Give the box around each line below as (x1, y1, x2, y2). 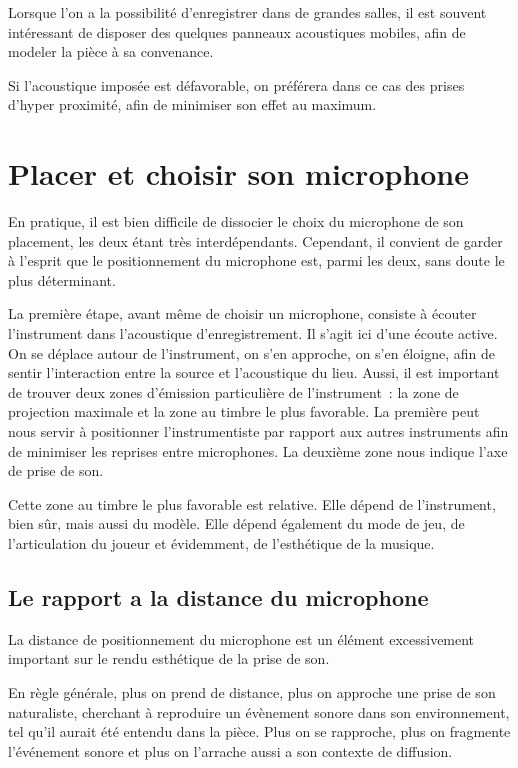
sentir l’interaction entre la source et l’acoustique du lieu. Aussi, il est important (8, 362, 500, 383)
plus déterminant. (8, 269, 116, 290)
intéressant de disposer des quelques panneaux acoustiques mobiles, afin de (8, 21, 466, 42)
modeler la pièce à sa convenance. (8, 41, 214, 62)
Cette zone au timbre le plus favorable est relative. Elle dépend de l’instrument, (8, 493, 496, 514)
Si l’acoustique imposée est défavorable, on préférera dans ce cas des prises (8, 74, 465, 95)
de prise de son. (8, 460, 104, 481)
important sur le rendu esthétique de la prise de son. (8, 648, 330, 669)
